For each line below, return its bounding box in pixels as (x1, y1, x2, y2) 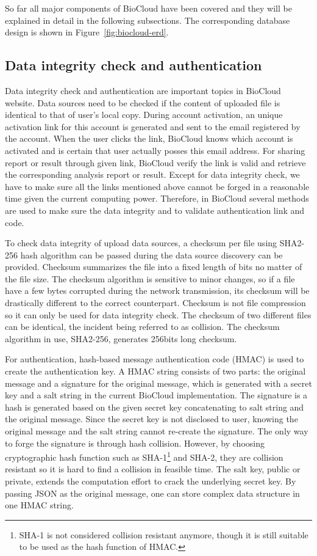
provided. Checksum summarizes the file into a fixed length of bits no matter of (5, 260, 302, 273)
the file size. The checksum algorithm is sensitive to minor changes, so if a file (5, 272, 295, 285)
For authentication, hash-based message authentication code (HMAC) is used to (5, 353, 304, 365)
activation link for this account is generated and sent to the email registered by (5, 120, 301, 133)
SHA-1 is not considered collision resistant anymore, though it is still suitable (19, 528, 308, 541)
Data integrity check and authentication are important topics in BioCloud (5, 84, 281, 97)
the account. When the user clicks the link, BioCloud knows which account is (5, 132, 293, 145)
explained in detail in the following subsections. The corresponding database (5, 13, 290, 26)
